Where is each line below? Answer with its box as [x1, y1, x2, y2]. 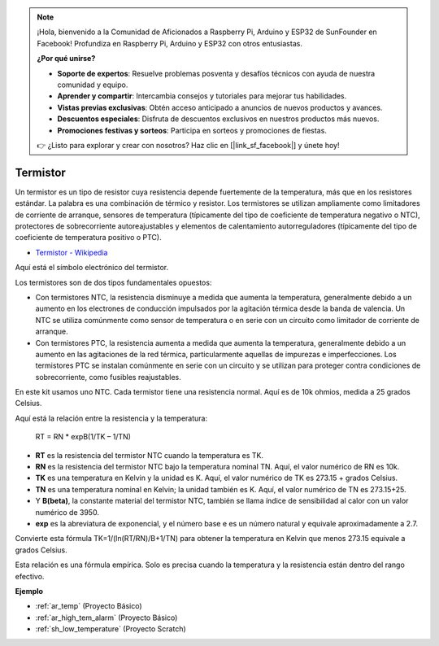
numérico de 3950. [35, 507, 99, 517]
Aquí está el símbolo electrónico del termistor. [15, 263, 169, 273]
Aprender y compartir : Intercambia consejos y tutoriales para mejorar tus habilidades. [57, 91, 347, 101]
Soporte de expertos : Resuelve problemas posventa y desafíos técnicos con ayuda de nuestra [57, 68, 376, 78]
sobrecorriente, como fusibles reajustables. [35, 372, 182, 382]
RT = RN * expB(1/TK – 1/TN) [35, 432, 132, 442]
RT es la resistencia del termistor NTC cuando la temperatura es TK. [35, 450, 264, 460]
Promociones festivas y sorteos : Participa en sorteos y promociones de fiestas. [57, 125, 327, 135]
